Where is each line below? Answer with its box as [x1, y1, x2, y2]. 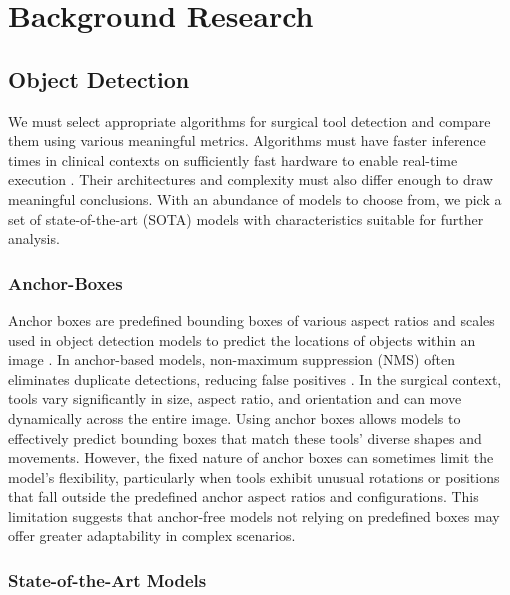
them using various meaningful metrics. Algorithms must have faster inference [8, 130, 486, 151]
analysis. [8, 228, 60, 249]
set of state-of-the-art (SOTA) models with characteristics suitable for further [8, 208, 484, 229]
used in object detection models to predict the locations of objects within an [8, 329, 476, 350]
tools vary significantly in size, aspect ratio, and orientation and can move [8, 388, 462, 409]
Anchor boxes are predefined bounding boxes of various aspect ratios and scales [8, 309, 495, 330]
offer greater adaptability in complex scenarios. [8, 525, 296, 546]
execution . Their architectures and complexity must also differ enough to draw [8, 169, 493, 190]
